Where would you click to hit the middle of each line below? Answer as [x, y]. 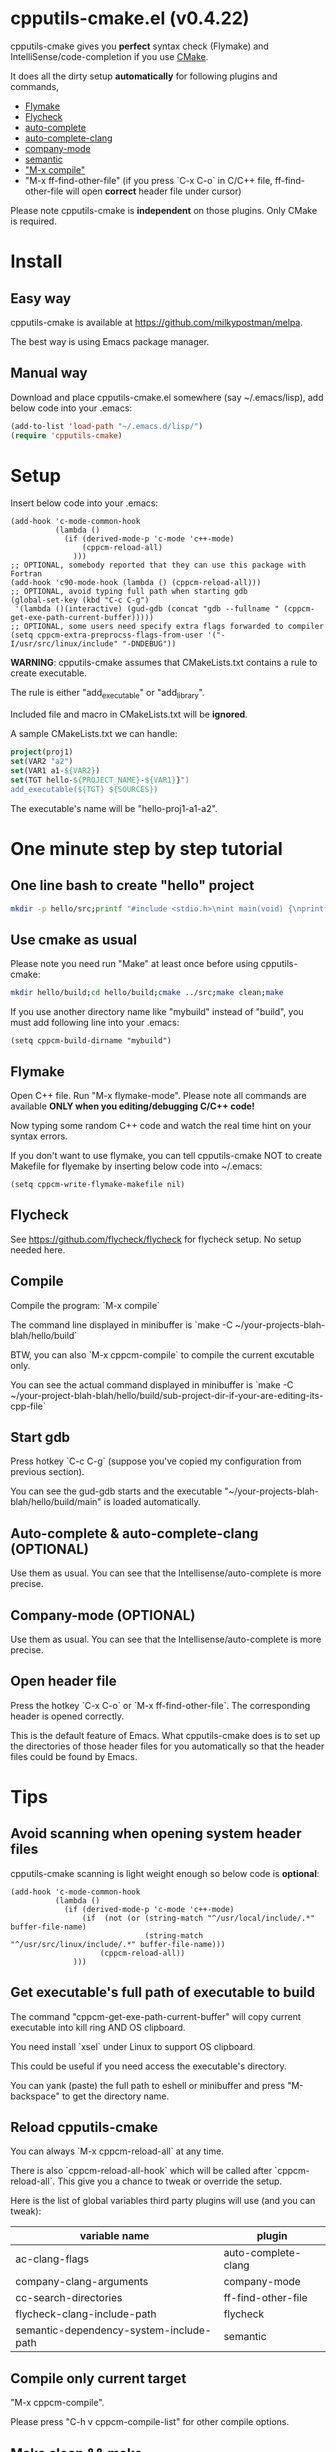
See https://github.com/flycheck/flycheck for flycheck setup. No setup [156, 1239]
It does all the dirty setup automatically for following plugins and [144, 76]
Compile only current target [98, 2378]
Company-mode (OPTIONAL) [103, 1615]
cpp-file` [28, 1406]
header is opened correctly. [67, 1716]
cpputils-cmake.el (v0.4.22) [130, 18]
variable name [114, 2236]
